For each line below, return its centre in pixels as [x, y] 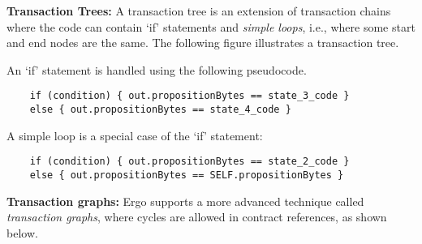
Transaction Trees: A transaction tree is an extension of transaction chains [199, 11]
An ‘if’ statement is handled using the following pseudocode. [157, 69]
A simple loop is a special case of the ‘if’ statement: [135, 135]
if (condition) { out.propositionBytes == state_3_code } [189, 96]
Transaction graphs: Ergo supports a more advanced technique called [185, 201]
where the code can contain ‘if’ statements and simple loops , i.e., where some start [211, 26]
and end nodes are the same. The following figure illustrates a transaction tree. [203, 43]
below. [22, 232]
